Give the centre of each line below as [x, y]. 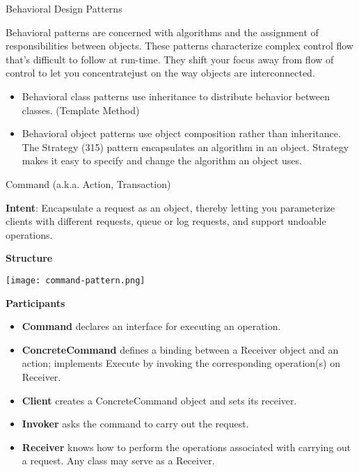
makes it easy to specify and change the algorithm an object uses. [162, 160]
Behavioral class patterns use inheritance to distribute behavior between [176, 96]
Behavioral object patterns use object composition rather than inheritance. [181, 133]
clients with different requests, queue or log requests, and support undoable [166, 221]
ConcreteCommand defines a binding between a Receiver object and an [180, 349]
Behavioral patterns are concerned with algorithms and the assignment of [162, 32]
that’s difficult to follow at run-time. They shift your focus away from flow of [170, 59]
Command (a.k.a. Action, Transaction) [88, 183]
